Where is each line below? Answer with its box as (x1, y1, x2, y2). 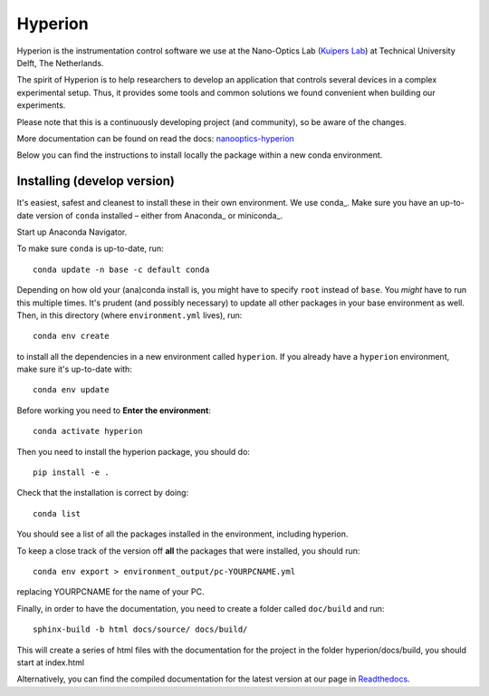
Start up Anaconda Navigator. (16, 227, 128, 237)
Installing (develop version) (16, 173, 176, 189)
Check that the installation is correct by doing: (16, 488, 189, 498)
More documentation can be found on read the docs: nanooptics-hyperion (16, 132, 294, 144)
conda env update (33, 385, 110, 395)
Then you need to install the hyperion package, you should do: (16, 446, 251, 457)
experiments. (16, 100, 66, 111)
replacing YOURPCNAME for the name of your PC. (16, 586, 205, 597)
